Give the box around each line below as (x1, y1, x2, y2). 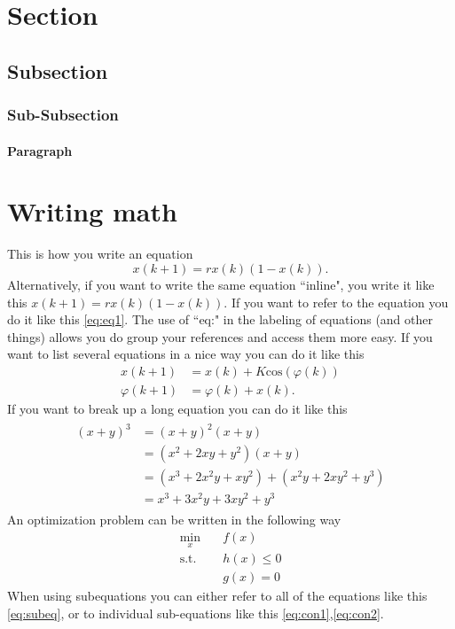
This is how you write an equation (7, 245, 193, 263)
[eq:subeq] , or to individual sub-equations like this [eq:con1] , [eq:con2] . (7, 603, 384, 622)
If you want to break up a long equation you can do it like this (7, 399, 348, 417)
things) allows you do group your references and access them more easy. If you (7, 327, 433, 346)
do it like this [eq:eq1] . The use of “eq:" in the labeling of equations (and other (7, 310, 433, 329)
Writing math (7, 193, 177, 229)
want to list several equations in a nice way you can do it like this (7, 345, 365, 363)
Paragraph (7, 141, 73, 159)
